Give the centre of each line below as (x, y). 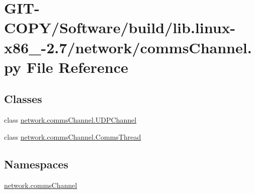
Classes (23, 99)
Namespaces (36, 164)
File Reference (77, 67)
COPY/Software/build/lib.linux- (120, 27)
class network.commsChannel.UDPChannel (70, 120)
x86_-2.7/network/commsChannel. (128, 47)
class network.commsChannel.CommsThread (73, 136)
